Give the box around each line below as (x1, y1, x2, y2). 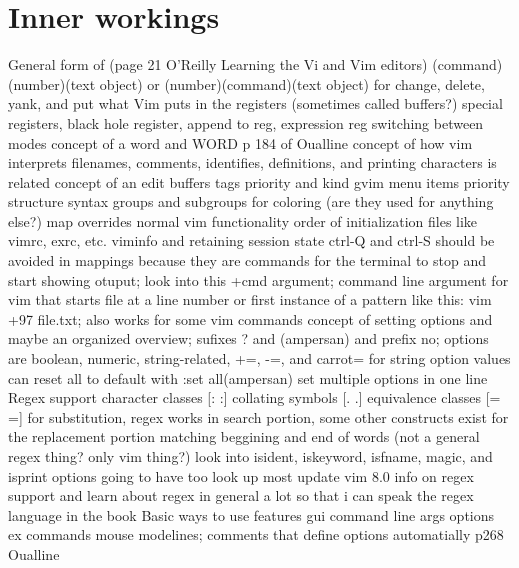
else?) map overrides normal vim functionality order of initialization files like (8, 210, 478, 231)
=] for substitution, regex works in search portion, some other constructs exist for (8, 406, 509, 427)
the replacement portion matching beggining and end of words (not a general (8, 426, 480, 447)
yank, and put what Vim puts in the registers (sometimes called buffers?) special (8, 93, 503, 114)
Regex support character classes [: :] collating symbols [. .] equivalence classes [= (8, 387, 501, 408)
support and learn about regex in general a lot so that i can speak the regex (8, 485, 474, 506)
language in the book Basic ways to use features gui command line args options (8, 504, 495, 525)
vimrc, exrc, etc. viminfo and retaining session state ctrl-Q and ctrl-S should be (8, 230, 495, 251)
